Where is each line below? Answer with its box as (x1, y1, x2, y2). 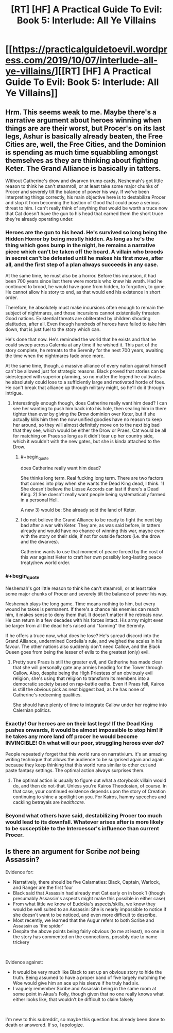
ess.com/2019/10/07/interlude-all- (5, 55, 158, 66)
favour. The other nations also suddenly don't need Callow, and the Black (5, 643, 161, 650)
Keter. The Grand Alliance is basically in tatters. (5, 164, 161, 173)
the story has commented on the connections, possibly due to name (12, 933, 158, 940)
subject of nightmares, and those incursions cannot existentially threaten (5, 310, 160, 316)
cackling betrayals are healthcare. (12, 799, 85, 805)
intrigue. (5, 390, 23, 396)
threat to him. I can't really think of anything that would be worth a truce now (5, 205, 168, 211)
